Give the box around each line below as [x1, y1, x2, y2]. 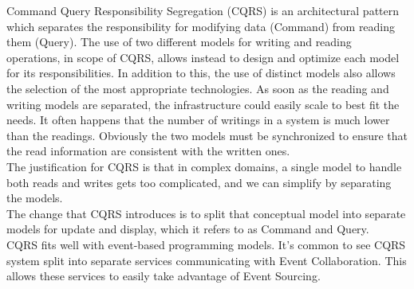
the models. [6, 189, 63, 206]
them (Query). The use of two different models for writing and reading [6, 33, 352, 50]
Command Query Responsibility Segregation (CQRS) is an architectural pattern [6, 2, 400, 18]
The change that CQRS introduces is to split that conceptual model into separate [6, 205, 406, 221]
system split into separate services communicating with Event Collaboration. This [6, 252, 407, 268]
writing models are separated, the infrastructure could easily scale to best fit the [6, 96, 400, 112]
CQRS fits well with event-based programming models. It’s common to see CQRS [6, 236, 406, 252]
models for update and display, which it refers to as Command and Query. [6, 221, 369, 237]
